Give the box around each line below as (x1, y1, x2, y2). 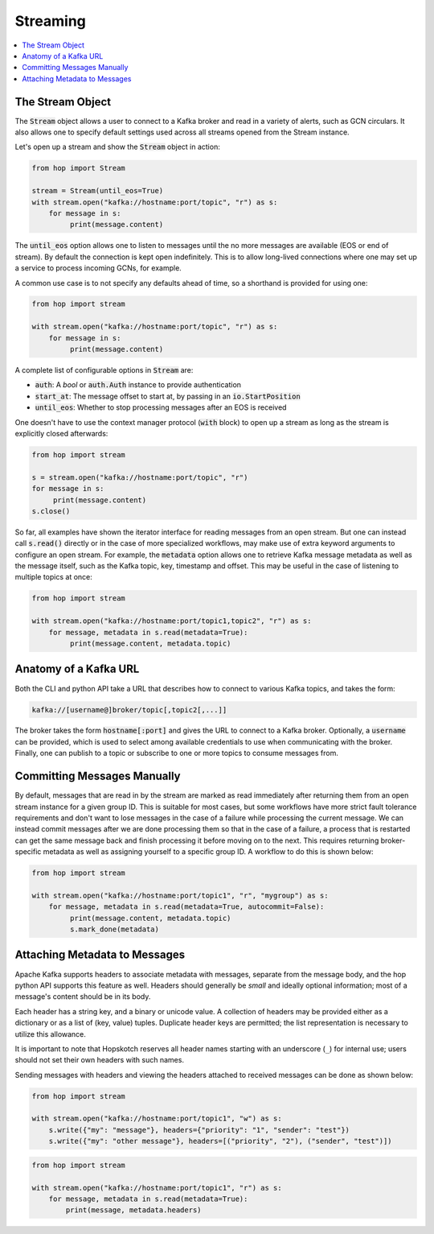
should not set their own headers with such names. (14, 1055, 185, 1065)
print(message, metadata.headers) (65, 1206, 202, 1215)
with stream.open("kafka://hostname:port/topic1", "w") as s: (31, 1114, 282, 1123)
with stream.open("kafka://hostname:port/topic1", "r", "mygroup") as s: (31, 890, 329, 900)
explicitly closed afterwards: (14, 428, 108, 438)
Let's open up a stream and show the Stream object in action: (14, 142, 220, 152)
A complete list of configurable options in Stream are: (14, 365, 194, 375)
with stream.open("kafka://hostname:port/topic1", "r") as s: (31, 1183, 282, 1192)
